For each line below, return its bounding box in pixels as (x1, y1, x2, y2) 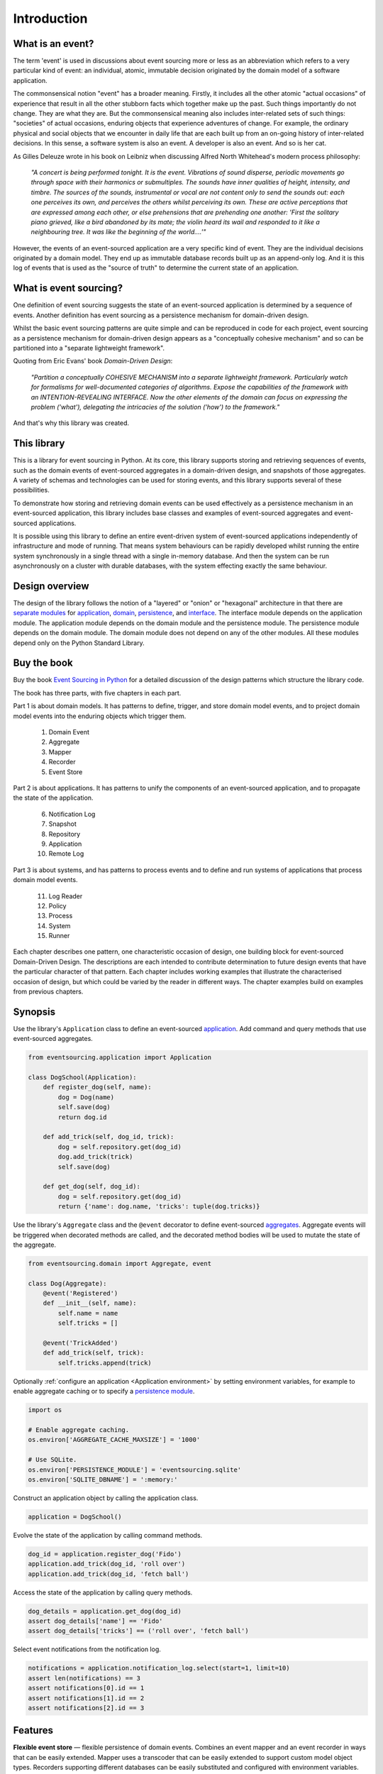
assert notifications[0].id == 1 (28, 1684, 145, 1692)
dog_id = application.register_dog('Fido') (28, 1550, 182, 1558)
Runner (48, 932, 70, 940)
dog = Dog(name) (57, 1093, 115, 1101)
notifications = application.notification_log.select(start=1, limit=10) (28, 1664, 290, 1673)
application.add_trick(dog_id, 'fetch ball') (28, 1570, 189, 1578)
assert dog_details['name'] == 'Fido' (28, 1617, 163, 1625)
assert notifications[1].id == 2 (28, 1694, 145, 1702)
